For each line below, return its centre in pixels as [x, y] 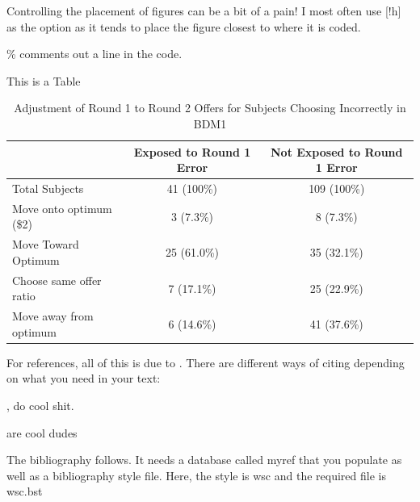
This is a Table [44, 80]
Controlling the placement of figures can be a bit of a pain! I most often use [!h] [204, 10]
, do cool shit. [40, 406]
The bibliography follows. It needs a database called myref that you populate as [204, 460]
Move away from [53, 316]
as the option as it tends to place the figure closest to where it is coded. [184, 26]
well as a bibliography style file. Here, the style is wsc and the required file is [196, 475]
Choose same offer [57, 280]
